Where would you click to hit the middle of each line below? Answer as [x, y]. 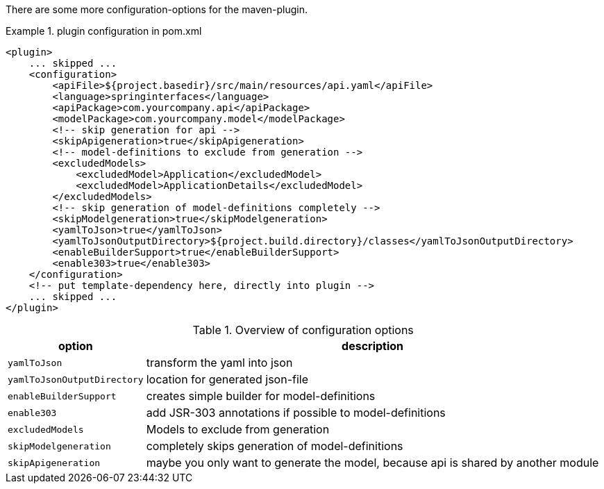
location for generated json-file [227, 379]
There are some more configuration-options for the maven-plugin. [157, 9]
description [373, 346]
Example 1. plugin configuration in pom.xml [104, 31]
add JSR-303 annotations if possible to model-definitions [296, 413]
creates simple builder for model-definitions [261, 396]
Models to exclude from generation [238, 429]
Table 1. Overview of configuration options [303, 330]
